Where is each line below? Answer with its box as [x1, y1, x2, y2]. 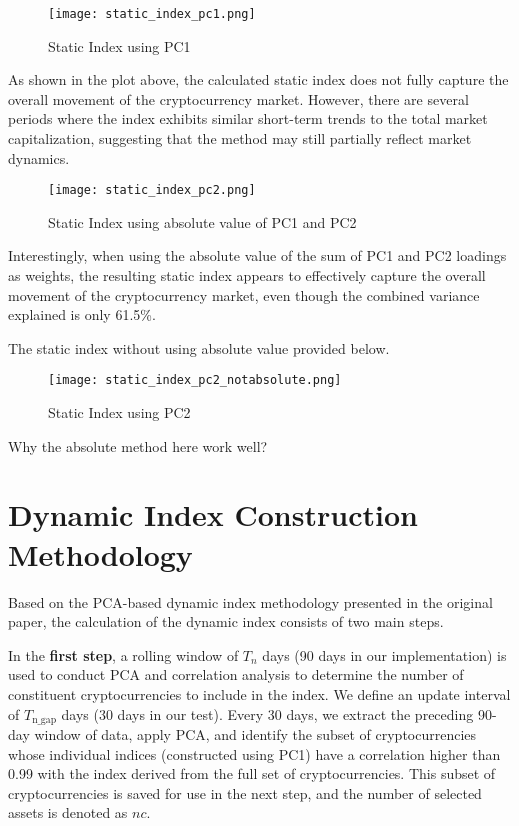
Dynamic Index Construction [8, 494, 418, 535]
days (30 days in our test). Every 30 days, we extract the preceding [61, 703, 474, 724]
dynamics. [8, 147, 70, 168]
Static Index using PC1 [48, 35, 191, 56]
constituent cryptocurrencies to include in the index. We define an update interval [8, 683, 511, 704]
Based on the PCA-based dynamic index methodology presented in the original [8, 591, 493, 612]
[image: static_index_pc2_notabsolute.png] [48, 373, 342, 388]
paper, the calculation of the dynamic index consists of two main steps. [8, 611, 444, 632]
